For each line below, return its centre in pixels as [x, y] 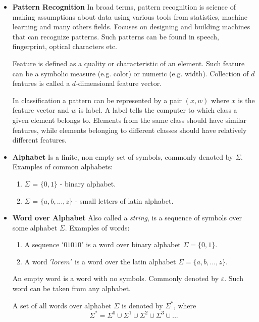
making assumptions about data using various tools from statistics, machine [130, 16]
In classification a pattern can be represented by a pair [97, 100]
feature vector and [41, 110]
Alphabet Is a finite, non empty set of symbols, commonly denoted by [123, 156]
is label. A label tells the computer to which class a [158, 110]
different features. [39, 140]
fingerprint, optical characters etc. [65, 46]
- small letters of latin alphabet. [124, 200]
